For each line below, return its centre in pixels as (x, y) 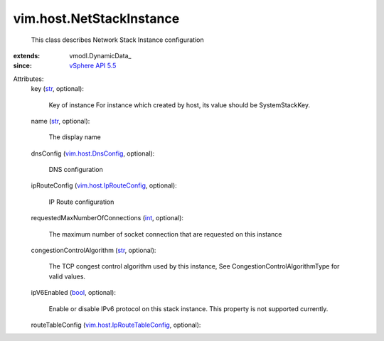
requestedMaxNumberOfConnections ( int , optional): (107, 218)
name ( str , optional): (60, 121)
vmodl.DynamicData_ (100, 55)
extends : (27, 55)
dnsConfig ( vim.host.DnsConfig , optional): (93, 153)
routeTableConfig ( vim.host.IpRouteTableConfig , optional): (116, 325)
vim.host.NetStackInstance (96, 18)
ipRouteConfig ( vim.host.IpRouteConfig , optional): (104, 185)
